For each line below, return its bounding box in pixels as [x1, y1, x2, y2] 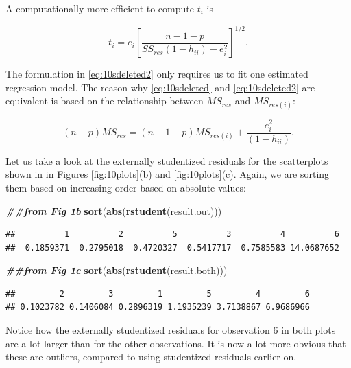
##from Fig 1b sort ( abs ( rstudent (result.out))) [5, 203, 222, 218]
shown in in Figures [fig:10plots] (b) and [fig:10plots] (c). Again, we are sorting [5, 167, 330, 181]
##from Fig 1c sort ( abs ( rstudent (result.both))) [5, 263, 228, 277]
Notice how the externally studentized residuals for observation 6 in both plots [5, 323, 336, 337]
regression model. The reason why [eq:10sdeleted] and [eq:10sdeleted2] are [5, 80, 315, 94]
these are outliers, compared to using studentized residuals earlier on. [5, 349, 297, 364]
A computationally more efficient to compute [5, 1, 194, 15]
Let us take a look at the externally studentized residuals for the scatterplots [5, 153, 328, 168]
